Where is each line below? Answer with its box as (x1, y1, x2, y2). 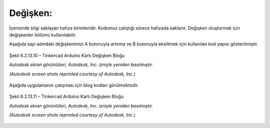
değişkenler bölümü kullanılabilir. (9, 31, 77, 37)
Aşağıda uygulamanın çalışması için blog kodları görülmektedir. (9, 82, 139, 88)
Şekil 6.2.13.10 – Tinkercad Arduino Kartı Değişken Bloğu (9, 52, 125, 58)
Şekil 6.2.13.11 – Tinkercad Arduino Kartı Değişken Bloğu (9, 93, 124, 99)
